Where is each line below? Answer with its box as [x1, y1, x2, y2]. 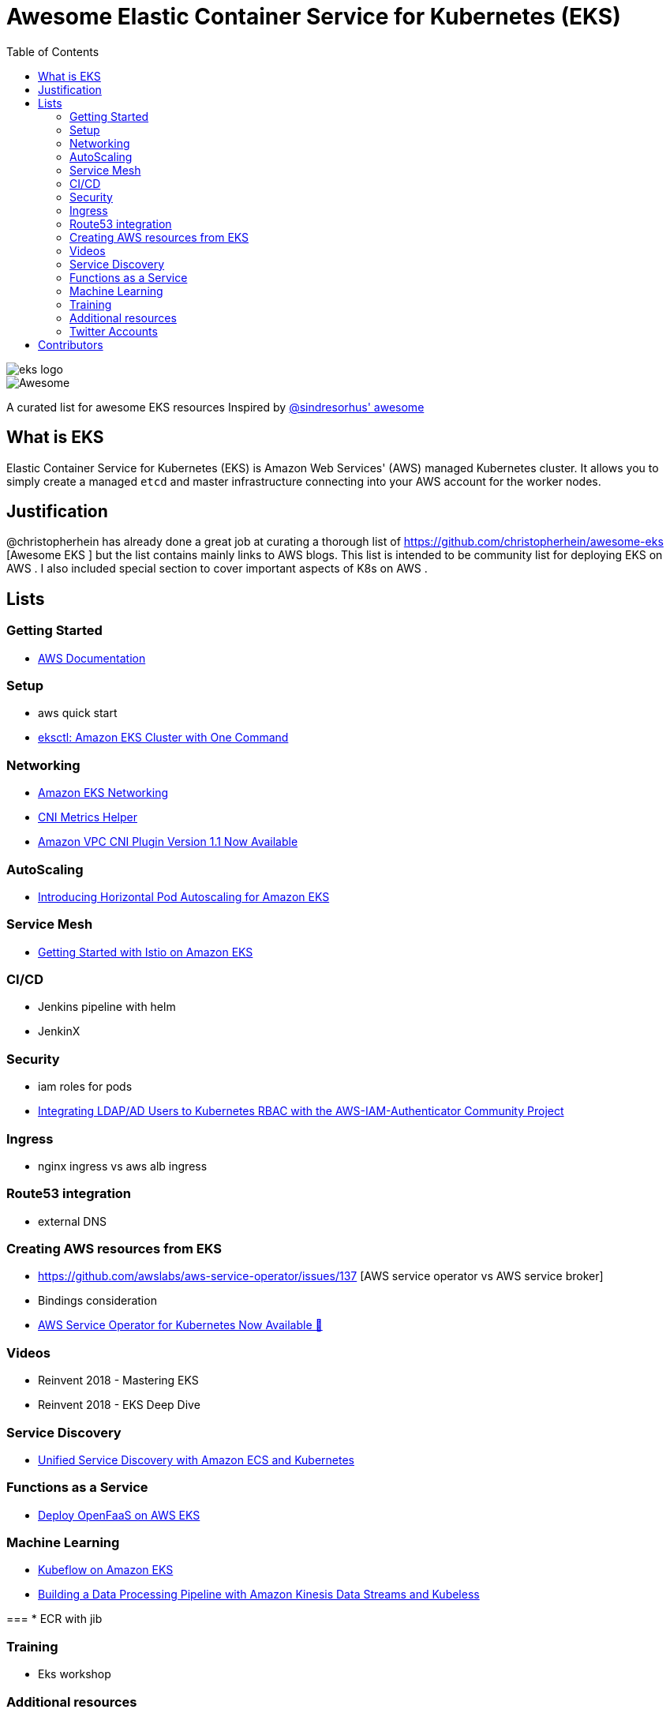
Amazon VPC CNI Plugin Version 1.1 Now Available [38, 835, 298, 849]
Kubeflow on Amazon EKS [38, 1563, 174, 1577]
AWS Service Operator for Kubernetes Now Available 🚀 [38, 1318, 323, 1332]
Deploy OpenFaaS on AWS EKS [38, 1508, 200, 1522]
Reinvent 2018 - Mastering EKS [38, 1373, 199, 1388]
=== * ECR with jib [6, 1612, 103, 1626]
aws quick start [38, 706, 118, 720]
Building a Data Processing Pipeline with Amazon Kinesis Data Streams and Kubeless [38, 1587, 480, 1602]
